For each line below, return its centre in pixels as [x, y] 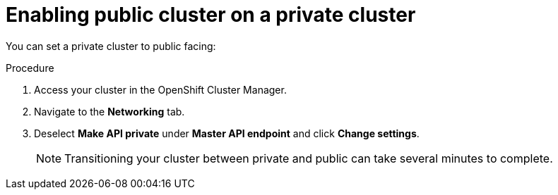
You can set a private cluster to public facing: [111, 46]
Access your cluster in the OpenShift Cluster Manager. [160, 89]
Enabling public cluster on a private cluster [211, 15]
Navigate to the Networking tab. [109, 111]
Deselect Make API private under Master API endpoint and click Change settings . [227, 133]
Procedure [30, 68]
